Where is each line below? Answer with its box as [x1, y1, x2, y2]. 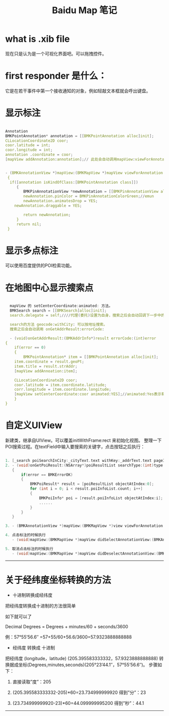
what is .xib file [5, 33, 70, 45]
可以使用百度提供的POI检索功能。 [5, 263, 74, 269]
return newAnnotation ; [23, 212, 71, 217]
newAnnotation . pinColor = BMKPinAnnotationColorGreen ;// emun [23, 194, 154, 199]
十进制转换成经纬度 [12, 592, 53, 598]
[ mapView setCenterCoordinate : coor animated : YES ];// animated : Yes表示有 [14, 392, 165, 397]
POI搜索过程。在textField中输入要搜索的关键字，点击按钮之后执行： [5, 443, 145, 449]
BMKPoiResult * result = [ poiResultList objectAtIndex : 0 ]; [30, 482, 154, 487]
